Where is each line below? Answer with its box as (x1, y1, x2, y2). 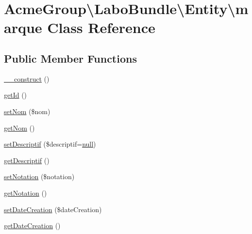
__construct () (4, 73, 50, 84)
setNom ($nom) (4, 106, 50, 116)
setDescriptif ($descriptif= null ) (4, 139, 96, 149)
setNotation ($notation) (4, 171, 75, 182)
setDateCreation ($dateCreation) (4, 204, 102, 214)
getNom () (4, 122, 35, 133)
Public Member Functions (4, 50, 137, 66)
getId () (4, 90, 27, 100)
